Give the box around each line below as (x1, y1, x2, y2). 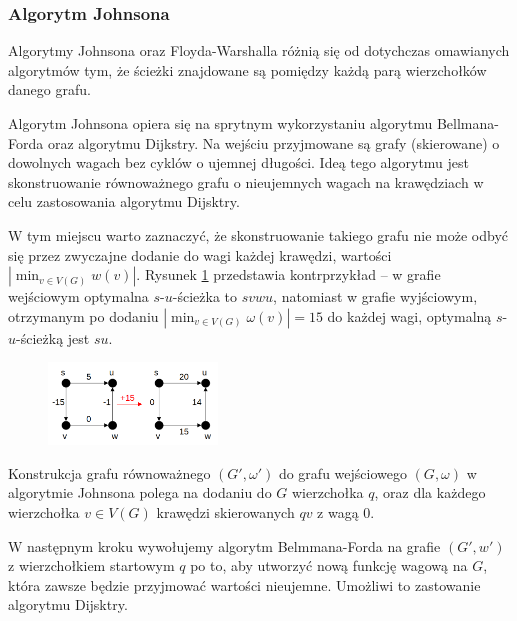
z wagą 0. (317, 502, 375, 523)
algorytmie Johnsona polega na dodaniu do (8, 482, 272, 503)
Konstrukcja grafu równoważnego (8, 462, 211, 483)
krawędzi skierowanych (156, 502, 295, 523)
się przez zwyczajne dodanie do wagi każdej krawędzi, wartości (8, 244, 392, 265)
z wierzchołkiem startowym (8, 555, 175, 576)
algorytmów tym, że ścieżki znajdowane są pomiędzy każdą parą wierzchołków (8, 59, 487, 80)
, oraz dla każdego (374, 482, 486, 503)
